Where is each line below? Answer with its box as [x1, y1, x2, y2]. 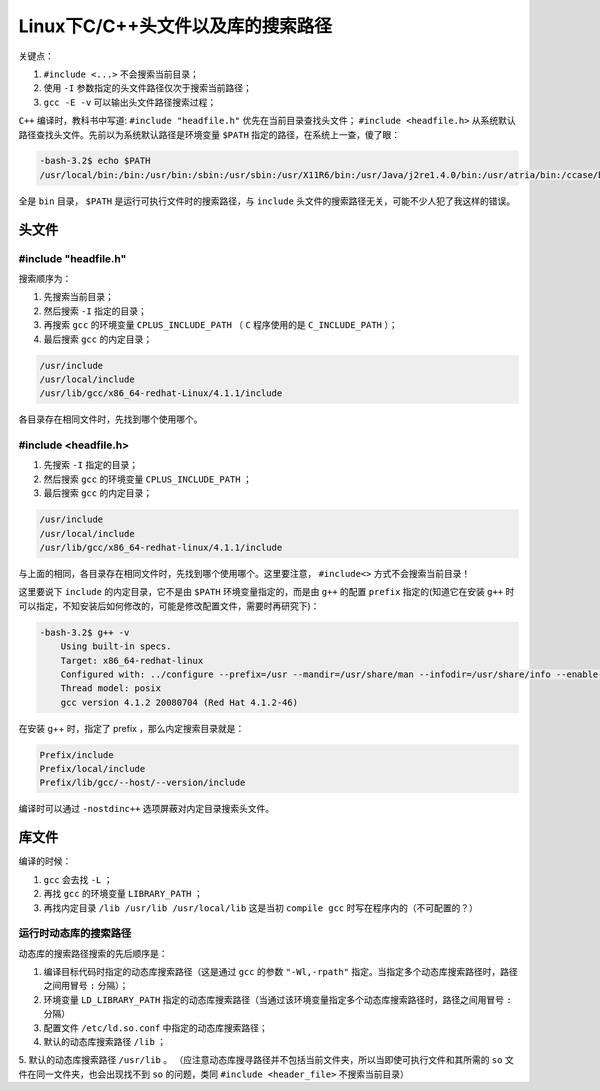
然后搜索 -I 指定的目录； [43, 305, 147, 317]
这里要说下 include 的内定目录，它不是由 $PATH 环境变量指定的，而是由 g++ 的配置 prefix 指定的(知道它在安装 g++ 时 [18, 586, 515, 598]
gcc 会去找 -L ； [43, 873, 113, 885]
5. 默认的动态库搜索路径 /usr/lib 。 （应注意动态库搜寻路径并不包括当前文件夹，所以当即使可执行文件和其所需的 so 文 [18, 1054, 514, 1066]
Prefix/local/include [39, 763, 146, 775]
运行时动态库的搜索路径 [18, 926, 132, 940]
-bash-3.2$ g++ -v [39, 626, 130, 638]
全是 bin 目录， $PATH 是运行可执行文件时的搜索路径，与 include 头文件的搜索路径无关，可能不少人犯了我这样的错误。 [18, 195, 516, 207]
